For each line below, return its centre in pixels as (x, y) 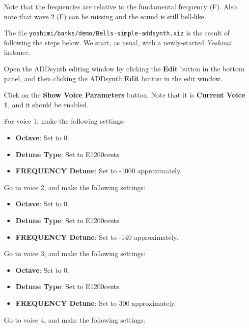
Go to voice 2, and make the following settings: (75, 187)
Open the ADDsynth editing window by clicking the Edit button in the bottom (124, 69)
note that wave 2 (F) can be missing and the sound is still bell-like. (105, 16)
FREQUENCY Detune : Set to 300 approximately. (96, 303)
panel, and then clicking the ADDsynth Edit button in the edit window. (113, 78)
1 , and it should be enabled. (46, 104)
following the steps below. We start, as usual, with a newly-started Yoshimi (117, 42)
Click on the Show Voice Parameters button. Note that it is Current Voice (125, 95)
